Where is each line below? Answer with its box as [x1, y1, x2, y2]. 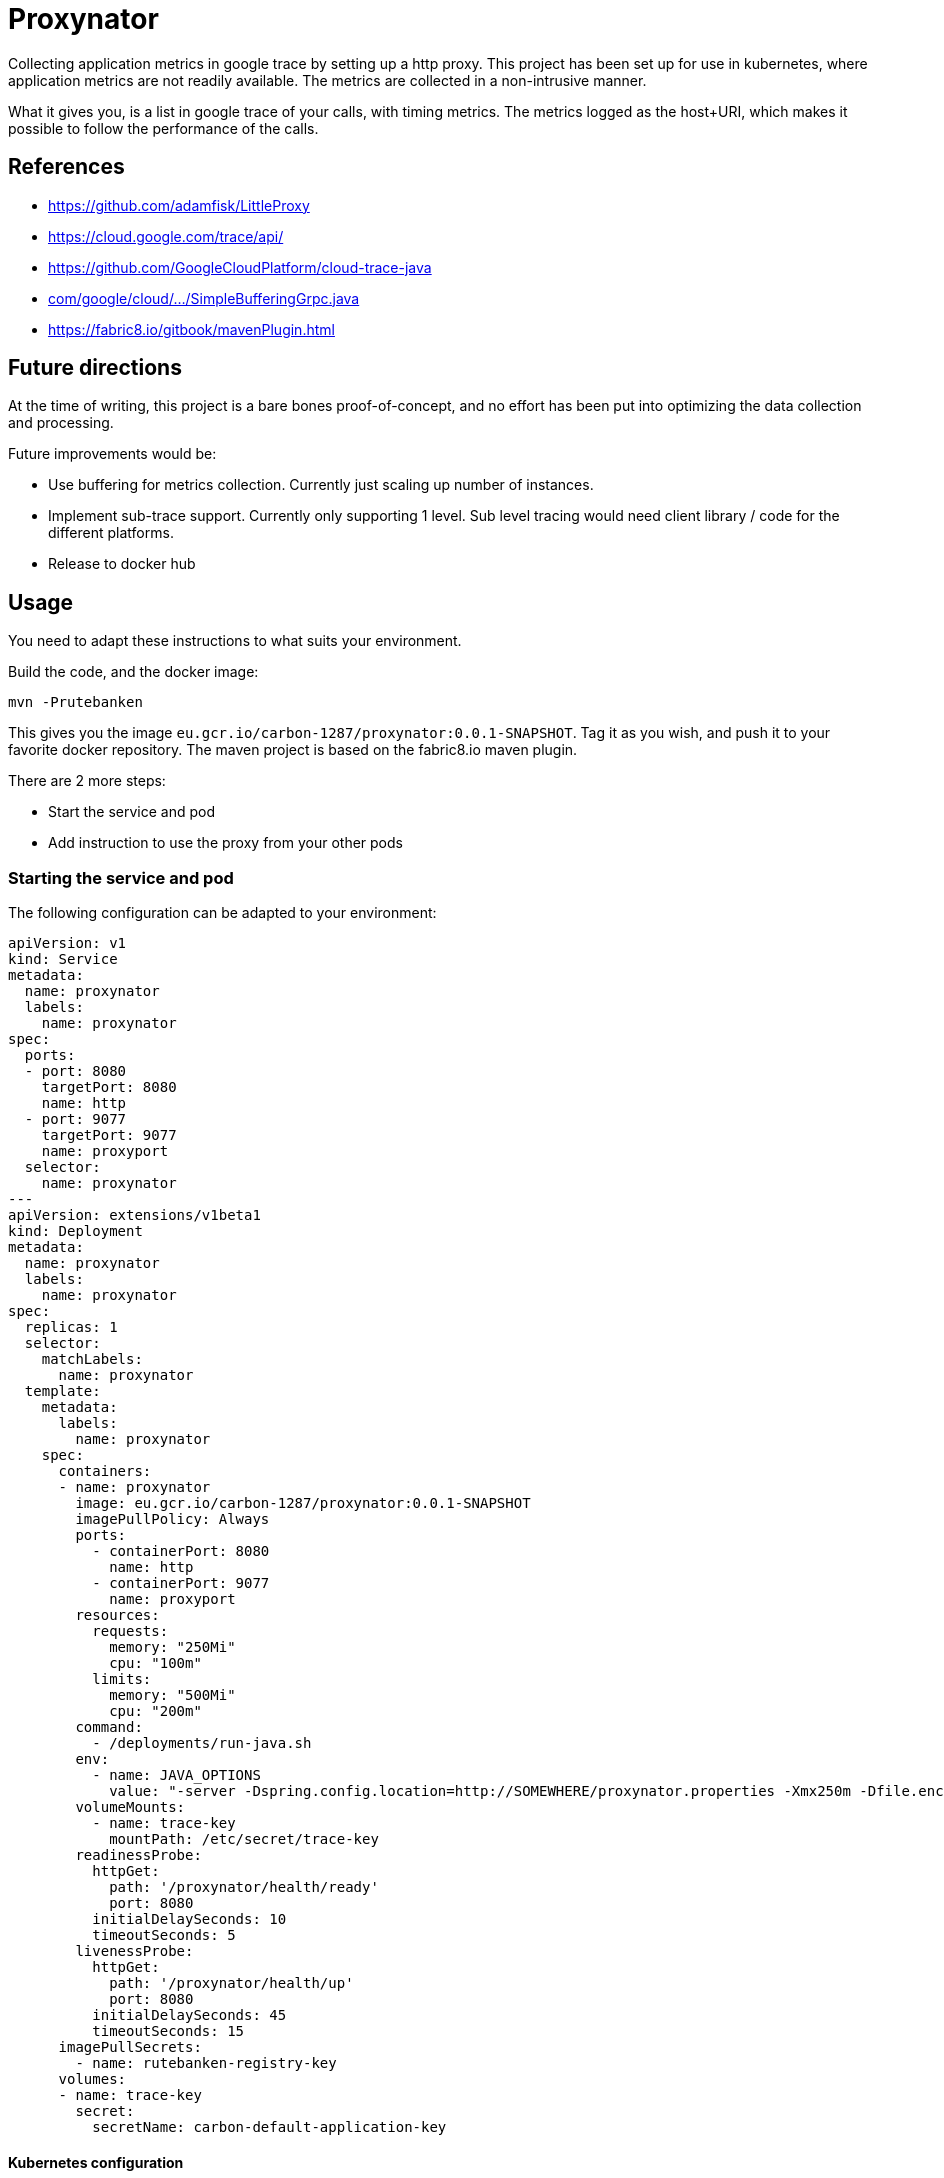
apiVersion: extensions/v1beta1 [8, 1207, 261, 1224]
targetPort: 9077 [41, 1127, 177, 1144]
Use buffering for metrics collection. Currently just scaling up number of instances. [48, 476, 594, 494]
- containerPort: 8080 [92, 1543, 270, 1560]
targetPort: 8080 [41, 1079, 177, 1096]
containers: [58, 1463, 152, 1480]
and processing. [8, 414, 114, 432]
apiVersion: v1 [8, 935, 127, 952]
